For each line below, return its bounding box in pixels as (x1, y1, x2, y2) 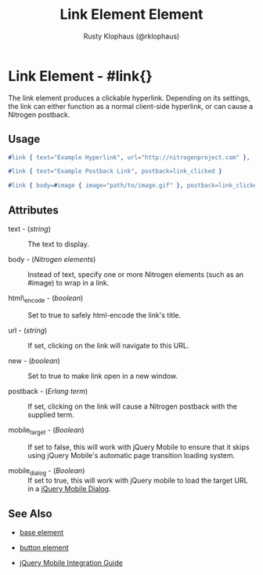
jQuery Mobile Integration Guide (19, 559, 123, 568)
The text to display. (27, 239, 90, 249)
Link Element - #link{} (8, 67, 153, 85)
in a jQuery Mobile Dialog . (27, 484, 111, 493)
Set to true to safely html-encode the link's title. (27, 310, 182, 319)
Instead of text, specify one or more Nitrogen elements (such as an (27, 269, 244, 279)
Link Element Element (59, 5, 204, 24)
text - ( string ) (8, 224, 51, 233)
